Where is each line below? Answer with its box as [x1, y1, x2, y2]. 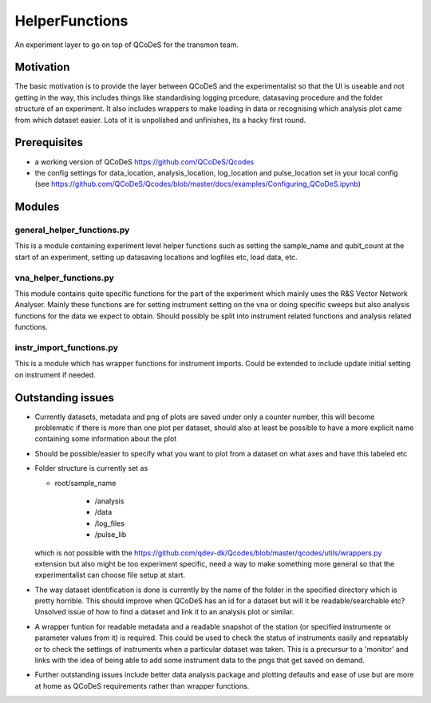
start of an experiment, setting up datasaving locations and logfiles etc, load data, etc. [14, 252, 299, 262]
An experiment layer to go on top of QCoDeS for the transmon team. [14, 40, 239, 49]
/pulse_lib [94, 530, 127, 539]
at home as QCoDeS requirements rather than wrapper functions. [34, 681, 250, 690]
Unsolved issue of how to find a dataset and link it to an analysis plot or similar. [34, 607, 295, 617]
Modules [14, 200, 60, 214]
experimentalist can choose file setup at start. [34, 571, 186, 580]
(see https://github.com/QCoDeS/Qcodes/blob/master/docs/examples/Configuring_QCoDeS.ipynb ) [34, 180, 361, 189]
